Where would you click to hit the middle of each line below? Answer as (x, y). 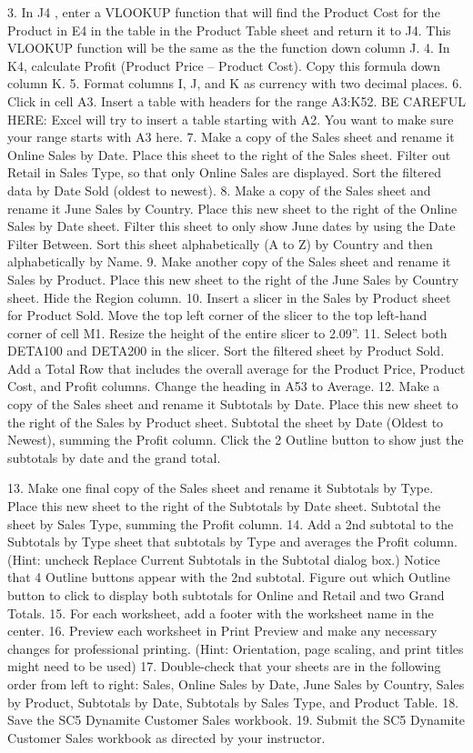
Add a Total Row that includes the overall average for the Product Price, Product (236, 368)
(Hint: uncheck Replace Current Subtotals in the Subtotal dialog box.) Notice (224, 559)
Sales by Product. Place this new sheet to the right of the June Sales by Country (233, 279)
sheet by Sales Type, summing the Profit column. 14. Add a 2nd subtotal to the (231, 523)
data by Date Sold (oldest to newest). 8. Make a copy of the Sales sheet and (219, 190)
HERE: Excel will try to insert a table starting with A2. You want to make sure (231, 119)
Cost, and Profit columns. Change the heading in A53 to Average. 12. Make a (224, 386)
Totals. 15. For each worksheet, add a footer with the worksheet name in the (221, 612)
